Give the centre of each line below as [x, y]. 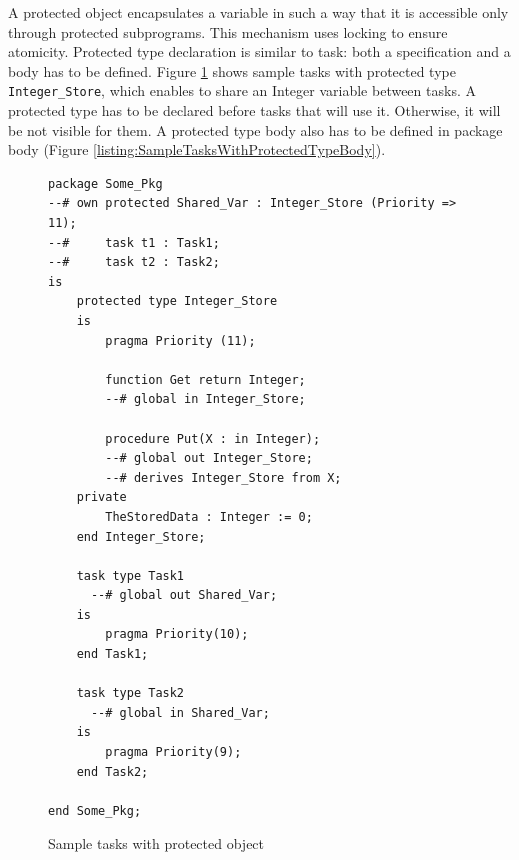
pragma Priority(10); [177, 634]
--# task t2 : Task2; [134, 262]
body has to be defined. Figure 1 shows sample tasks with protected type [232, 70]
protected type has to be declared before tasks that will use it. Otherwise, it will [254, 110]
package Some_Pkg [105, 183]
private [101, 497]
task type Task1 [130, 575]
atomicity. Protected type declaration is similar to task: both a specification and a [259, 51]
